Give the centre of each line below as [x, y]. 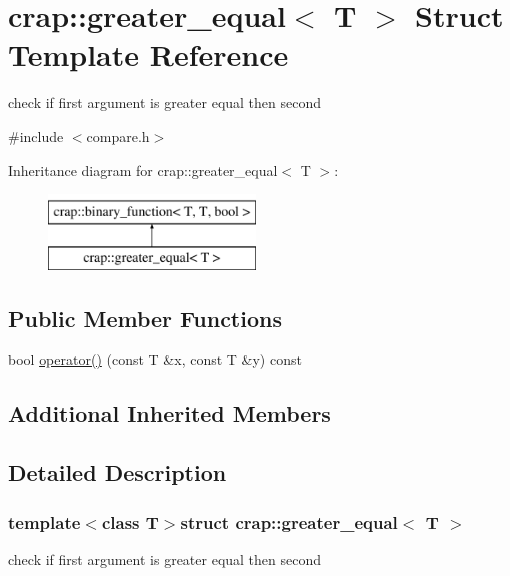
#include [36, 135]
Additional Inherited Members [169, 413]
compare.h [118, 135]
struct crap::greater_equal [289, 521]
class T [130, 521]
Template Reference [148, 54]
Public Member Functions [145, 317]
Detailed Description [117, 472]
